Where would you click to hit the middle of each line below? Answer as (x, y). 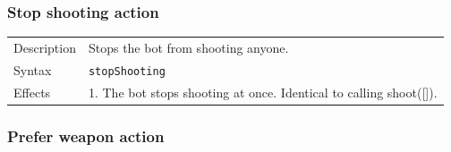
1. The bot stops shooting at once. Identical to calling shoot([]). (263, 92)
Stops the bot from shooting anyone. (188, 47)
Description (45, 47)
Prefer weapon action (86, 135)
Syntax (33, 69)
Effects (32, 92)
